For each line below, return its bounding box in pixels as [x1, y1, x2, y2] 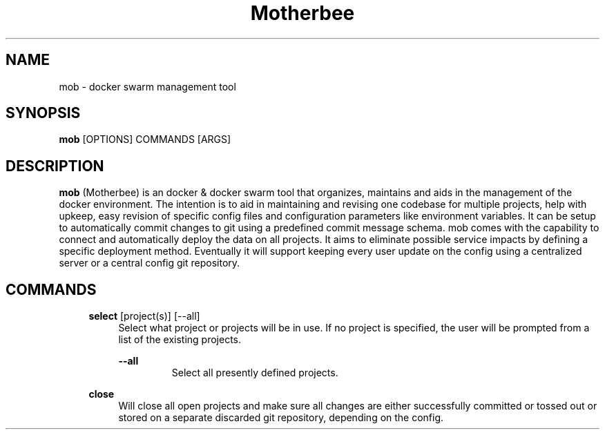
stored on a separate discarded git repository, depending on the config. [118, 412, 444, 424]
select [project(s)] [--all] [88, 310, 200, 322]
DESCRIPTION [6, 157, 104, 175]
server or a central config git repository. [59, 257, 240, 269]
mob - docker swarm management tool [59, 80, 236, 93]
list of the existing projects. [118, 333, 242, 346]
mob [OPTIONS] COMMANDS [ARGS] [59, 133, 231, 146]
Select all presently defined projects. [171, 367, 338, 379]
